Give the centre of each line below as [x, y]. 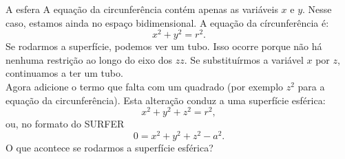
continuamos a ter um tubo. [64, 73]
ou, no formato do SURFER [65, 124]
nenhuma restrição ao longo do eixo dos [89, 59]
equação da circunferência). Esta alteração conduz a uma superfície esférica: [166, 100]
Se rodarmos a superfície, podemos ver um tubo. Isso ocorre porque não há [164, 46]
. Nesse [317, 9]
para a [311, 87]
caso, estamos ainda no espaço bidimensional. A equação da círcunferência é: [167, 22]
